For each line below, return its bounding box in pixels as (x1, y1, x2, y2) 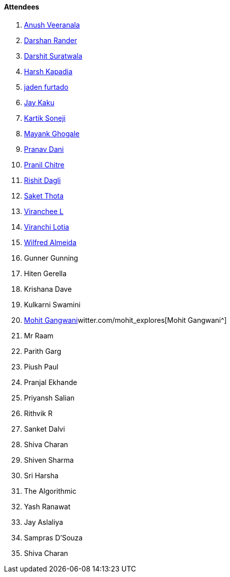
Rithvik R (24, 409, 52, 418)
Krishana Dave (24, 284, 72, 293)
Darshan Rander (24, 36, 77, 45)
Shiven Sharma (24, 455, 74, 464)
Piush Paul (24, 362, 58, 371)
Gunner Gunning (24, 253, 78, 262)
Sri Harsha (24, 471, 58, 480)
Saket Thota (24, 191, 64, 200)
